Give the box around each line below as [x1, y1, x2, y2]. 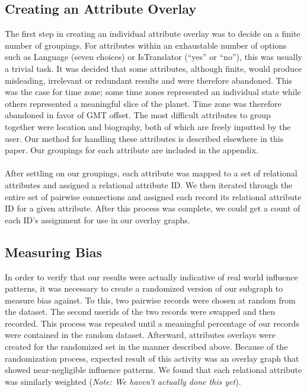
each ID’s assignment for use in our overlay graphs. [5, 213, 190, 226]
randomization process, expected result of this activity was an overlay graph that [5, 352, 299, 364]
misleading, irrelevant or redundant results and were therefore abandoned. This [5, 74, 292, 86]
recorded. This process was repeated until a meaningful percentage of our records [5, 317, 299, 329]
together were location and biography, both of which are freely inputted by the [5, 120, 291, 132]
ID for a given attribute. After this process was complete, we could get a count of [5, 202, 300, 214]
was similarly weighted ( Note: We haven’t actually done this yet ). [5, 375, 241, 387]
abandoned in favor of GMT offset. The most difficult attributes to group [5, 109, 271, 121]
